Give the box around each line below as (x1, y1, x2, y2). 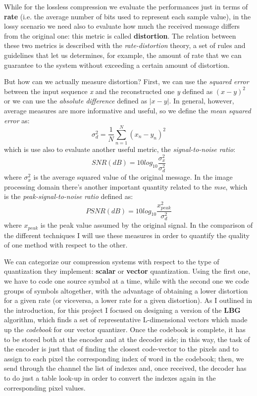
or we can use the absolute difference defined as (4, 96, 147, 106)
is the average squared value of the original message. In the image (33, 172, 233, 182)
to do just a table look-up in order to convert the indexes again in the (4, 372, 216, 383)
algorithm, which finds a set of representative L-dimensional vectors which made (4, 314, 248, 325)
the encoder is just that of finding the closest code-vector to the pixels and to (4, 344, 239, 354)
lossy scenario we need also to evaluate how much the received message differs (4, 21, 240, 31)
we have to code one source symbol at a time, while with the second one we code (4, 276, 249, 286)
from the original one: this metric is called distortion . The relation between (4, 30, 236, 41)
